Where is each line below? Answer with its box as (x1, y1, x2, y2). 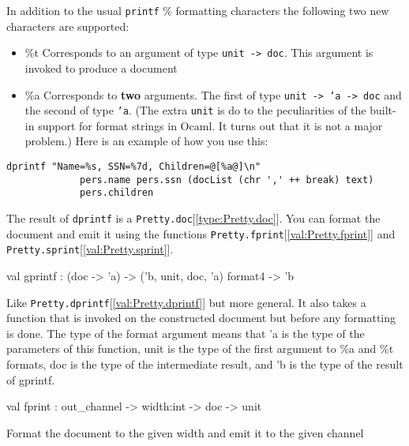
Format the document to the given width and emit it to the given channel (6, 424, 364, 440)
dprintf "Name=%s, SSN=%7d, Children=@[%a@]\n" (6, 161, 261, 172)
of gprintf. (6, 371, 55, 388)
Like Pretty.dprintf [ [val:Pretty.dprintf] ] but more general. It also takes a (6, 294, 366, 310)
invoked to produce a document (24, 59, 178, 76)
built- (370, 102, 396, 118)
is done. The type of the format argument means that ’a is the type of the (6, 324, 365, 341)
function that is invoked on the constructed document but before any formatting (6, 309, 396, 326)
